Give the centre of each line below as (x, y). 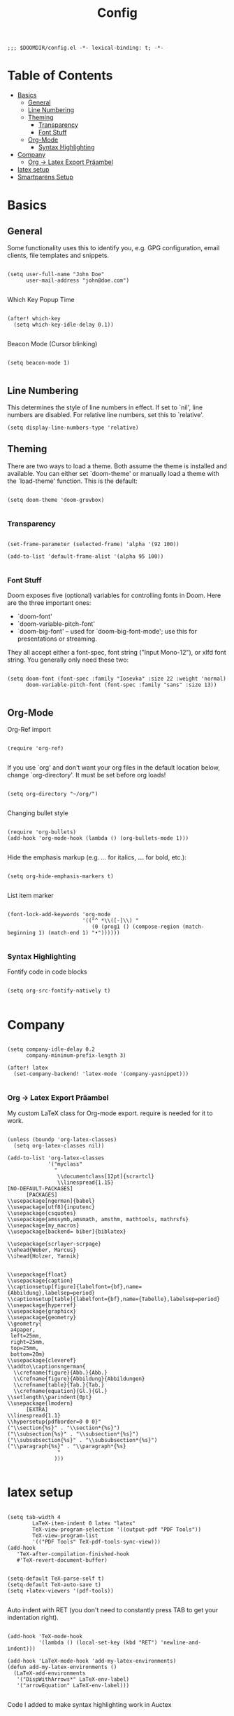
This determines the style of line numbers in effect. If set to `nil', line (105, 407)
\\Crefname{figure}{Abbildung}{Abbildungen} (79, 1379)
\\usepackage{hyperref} (42, 1305)
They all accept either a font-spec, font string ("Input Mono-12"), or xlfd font (117, 653)
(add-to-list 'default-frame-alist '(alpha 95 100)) (86, 557)
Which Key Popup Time (41, 300)
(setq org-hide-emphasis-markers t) (60, 877)
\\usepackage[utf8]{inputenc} (51, 1207)
